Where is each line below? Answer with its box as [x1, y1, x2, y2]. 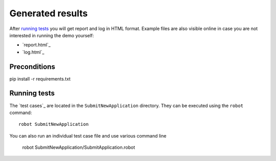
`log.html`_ [22, 49, 44, 55]
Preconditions [9, 62, 56, 71]
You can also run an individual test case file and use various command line [9, 132, 167, 139]
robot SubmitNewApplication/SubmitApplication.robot [22, 144, 135, 150]
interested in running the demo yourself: [9, 32, 94, 38]
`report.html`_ [22, 42, 51, 48]
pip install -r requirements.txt [9, 75, 71, 82]
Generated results [9, 8, 88, 19]
